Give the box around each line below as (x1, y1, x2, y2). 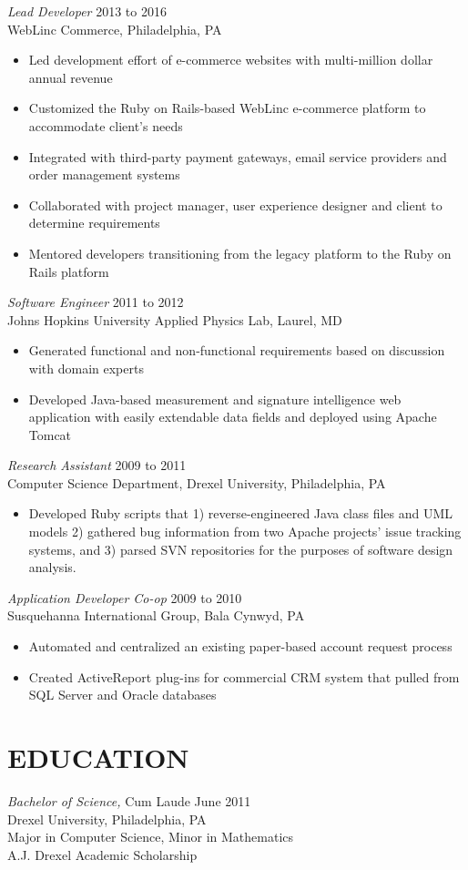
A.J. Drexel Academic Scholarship (7, 844, 198, 864)
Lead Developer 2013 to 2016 (7, 2, 167, 20)
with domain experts (28, 358, 144, 377)
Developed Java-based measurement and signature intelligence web (28, 389, 402, 408)
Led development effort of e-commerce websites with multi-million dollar (28, 50, 433, 69)
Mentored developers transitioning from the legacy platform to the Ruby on (28, 243, 452, 262)
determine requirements (28, 213, 160, 232)
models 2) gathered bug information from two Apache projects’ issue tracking (28, 522, 462, 541)
